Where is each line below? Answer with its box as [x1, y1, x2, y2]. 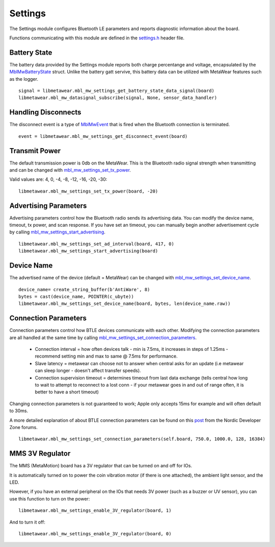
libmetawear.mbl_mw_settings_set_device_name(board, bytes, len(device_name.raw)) [18, 301, 231, 306]
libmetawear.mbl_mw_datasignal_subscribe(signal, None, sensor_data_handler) [18, 95, 217, 101]
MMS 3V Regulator [9, 449, 71, 458]
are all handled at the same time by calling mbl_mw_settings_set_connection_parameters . [9, 335, 197, 341]
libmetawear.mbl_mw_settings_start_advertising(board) [18, 248, 158, 254]
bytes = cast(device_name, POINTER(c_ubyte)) [18, 294, 134, 299]
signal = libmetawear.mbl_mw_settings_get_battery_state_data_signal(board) [18, 88, 215, 94]
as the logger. [9, 76, 38, 82]
